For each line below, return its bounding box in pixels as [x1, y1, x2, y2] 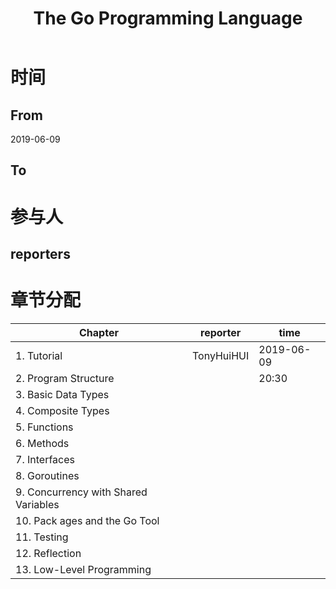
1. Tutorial [15, 348, 63, 362]
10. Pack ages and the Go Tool [15, 513, 160, 527]
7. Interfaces [15, 452, 75, 466]
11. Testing [15, 530, 69, 544]
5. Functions [15, 420, 74, 434]
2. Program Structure [15, 371, 115, 385]
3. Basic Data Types [15, 387, 110, 401]
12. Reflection [15, 546, 82, 560]
